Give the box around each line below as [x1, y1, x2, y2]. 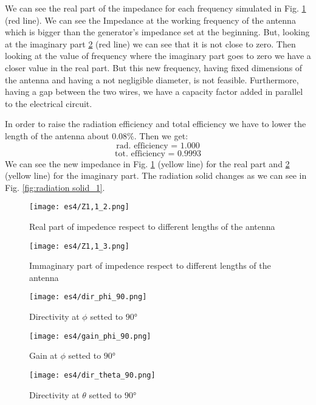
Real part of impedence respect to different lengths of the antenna [29, 220, 275, 232]
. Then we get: [134, 129, 188, 142]
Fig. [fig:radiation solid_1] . [5, 181, 105, 193]
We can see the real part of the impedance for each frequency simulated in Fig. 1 [5, 2, 306, 14]
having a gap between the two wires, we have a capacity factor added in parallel [5, 85, 303, 98]
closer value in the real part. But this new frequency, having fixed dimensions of [5, 61, 303, 74]
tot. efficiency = [115, 149, 175, 158]
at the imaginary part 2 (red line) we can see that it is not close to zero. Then [5, 37, 296, 50]
